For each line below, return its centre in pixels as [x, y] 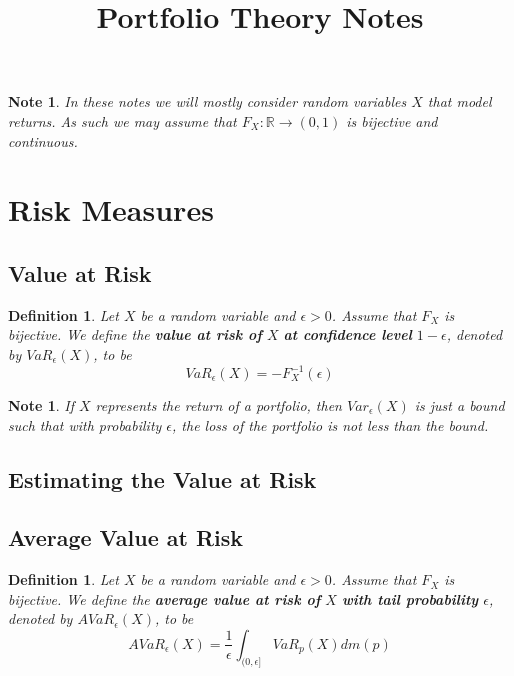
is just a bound [459, 405]
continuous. [43, 140]
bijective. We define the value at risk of [135, 334]
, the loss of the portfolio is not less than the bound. [330, 424]
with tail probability [410, 598]
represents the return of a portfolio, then [218, 405]
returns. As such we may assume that [122, 120]
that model [459, 101]
